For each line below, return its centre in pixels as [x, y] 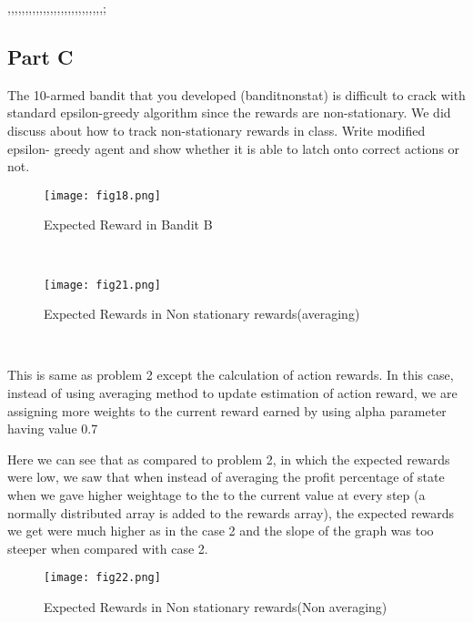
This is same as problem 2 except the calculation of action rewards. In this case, [231, 375]
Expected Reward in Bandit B [128, 225]
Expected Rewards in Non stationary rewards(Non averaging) [216, 607]
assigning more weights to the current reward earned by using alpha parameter [227, 410]
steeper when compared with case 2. [108, 548]
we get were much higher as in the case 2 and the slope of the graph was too [221, 531]
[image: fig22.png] [102, 578]
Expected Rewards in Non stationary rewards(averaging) [202, 314]
